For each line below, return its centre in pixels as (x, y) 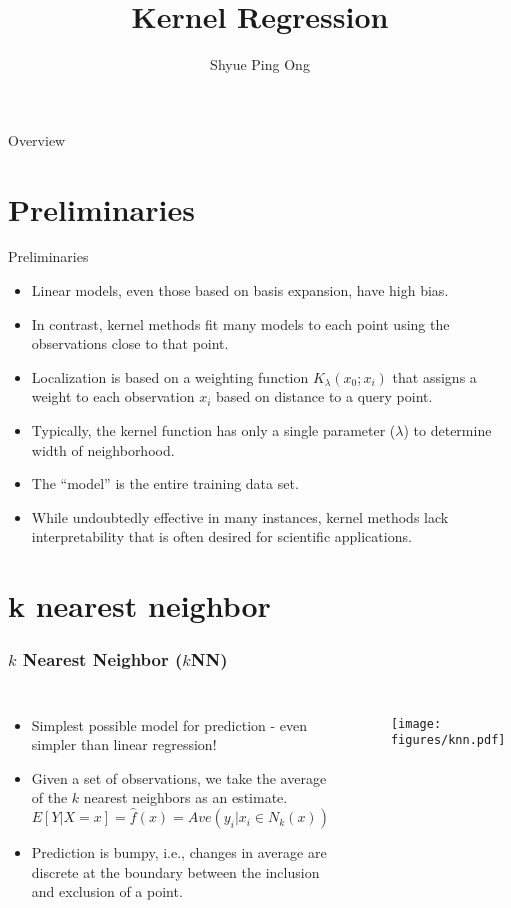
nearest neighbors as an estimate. (185, 797)
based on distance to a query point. (324, 396)
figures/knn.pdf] (448, 740)
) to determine (447, 430)
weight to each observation (113, 396)
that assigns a (434, 376)
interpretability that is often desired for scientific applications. (221, 536)
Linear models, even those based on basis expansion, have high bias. (240, 290)
